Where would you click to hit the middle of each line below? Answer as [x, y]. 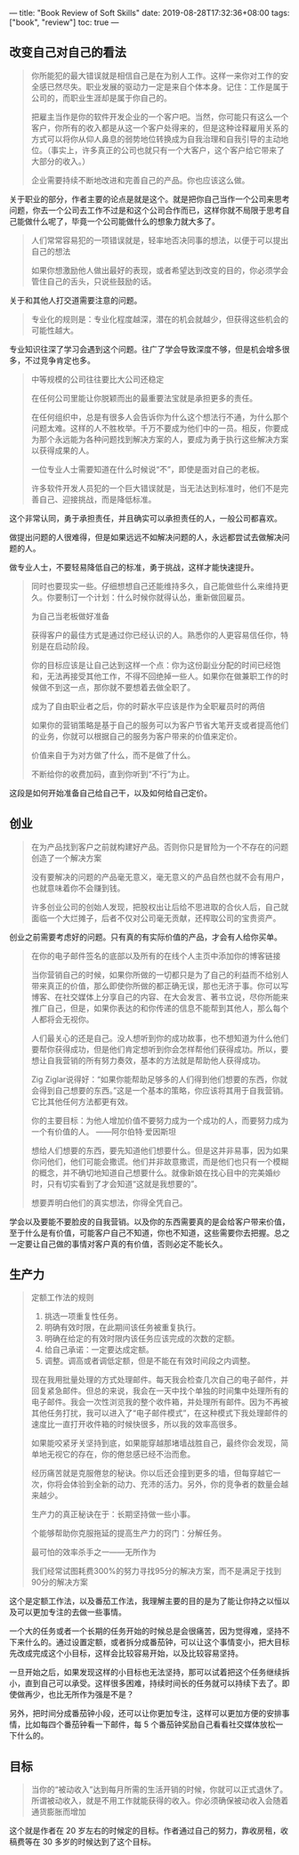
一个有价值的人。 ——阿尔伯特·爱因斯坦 [103, 1131]
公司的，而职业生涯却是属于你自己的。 [101, 98]
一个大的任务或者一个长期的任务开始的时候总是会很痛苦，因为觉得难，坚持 [145, 1631]
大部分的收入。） [61, 161]
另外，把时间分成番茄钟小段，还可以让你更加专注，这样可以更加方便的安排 [145, 1714]
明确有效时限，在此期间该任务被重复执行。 [122, 1327]
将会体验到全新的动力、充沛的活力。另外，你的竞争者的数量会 [168, 1484]
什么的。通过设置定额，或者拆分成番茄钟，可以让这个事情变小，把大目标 [157, 1642]
